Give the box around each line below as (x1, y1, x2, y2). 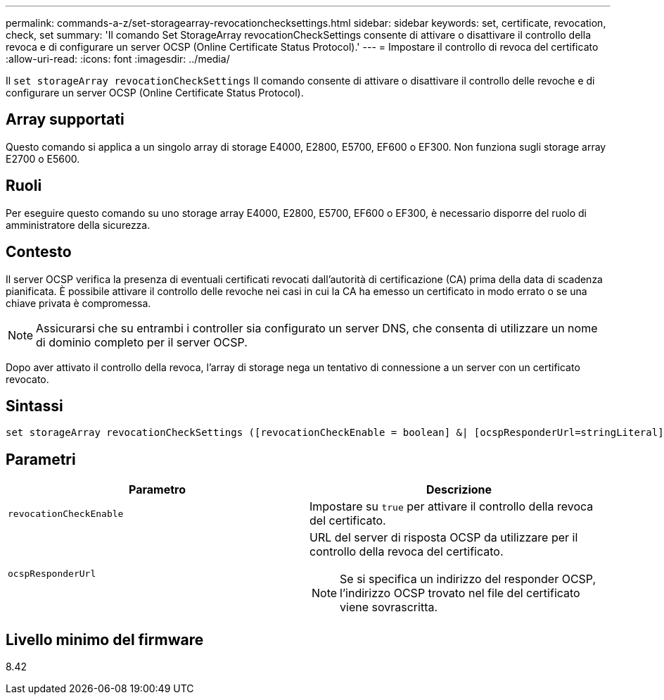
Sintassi (6, 396, 63, 415)
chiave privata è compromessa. (6, 296, 151, 309)
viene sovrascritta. (340, 600, 438, 615)
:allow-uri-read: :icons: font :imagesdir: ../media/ (6, 53, 230, 65)
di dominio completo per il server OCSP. (36, 335, 248, 349)
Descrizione (426, 482, 492, 497)
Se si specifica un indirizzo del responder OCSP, (340, 572, 596, 587)
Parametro (129, 482, 186, 497)
